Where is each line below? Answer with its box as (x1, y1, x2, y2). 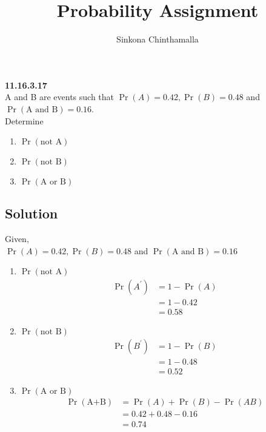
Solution (5, 204, 58, 223)
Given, (5, 232, 29, 245)
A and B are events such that (5, 90, 115, 103)
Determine (5, 114, 44, 127)
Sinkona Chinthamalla (116, 33, 199, 46)
